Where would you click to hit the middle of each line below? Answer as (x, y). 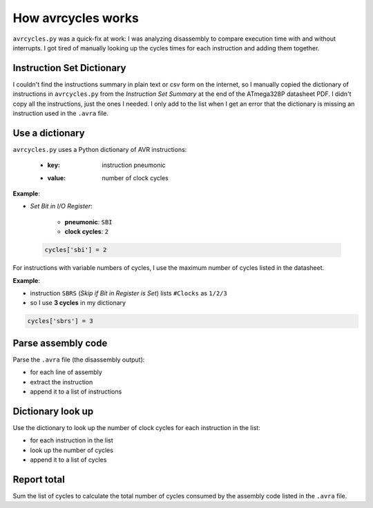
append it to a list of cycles (68, 460)
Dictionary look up (53, 411)
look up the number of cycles (72, 450)
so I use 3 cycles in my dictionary (78, 303)
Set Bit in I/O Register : (61, 206)
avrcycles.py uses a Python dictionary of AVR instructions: (100, 149)
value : (56, 178)
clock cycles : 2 (87, 232)
